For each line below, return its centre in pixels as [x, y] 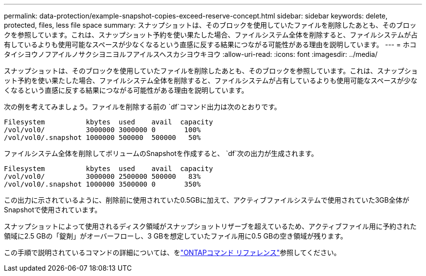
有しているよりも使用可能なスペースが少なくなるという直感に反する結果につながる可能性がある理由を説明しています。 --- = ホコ [210, 44]
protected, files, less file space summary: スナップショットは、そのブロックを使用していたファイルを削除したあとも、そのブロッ [210, 25]
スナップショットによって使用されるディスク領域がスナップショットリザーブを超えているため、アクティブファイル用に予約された [210, 226]
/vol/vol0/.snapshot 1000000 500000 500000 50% [102, 138]
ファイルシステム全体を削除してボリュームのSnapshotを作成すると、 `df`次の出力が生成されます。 [161, 153]
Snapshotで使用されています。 [53, 210]
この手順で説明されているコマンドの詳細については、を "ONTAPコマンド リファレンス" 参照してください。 [172, 252]
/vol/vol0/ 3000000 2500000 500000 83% [102, 176]
